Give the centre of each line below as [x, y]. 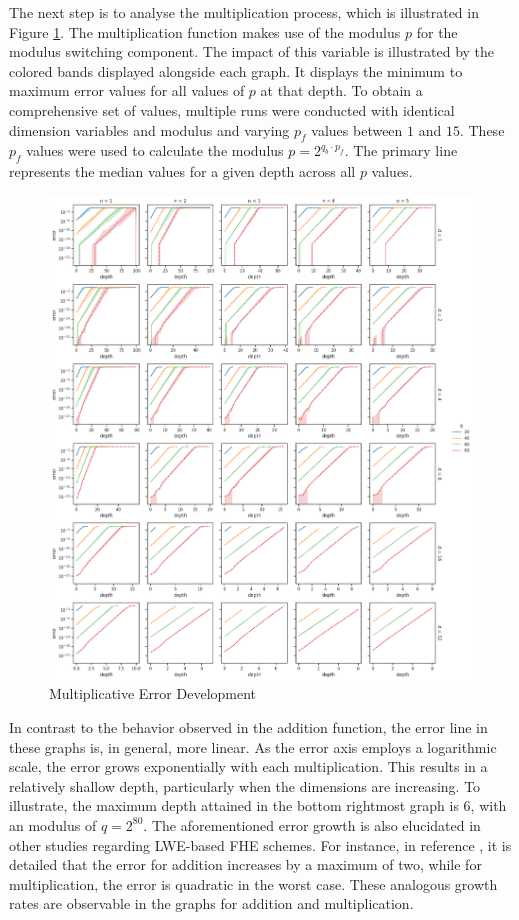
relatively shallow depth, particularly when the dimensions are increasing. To [245, 785]
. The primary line [401, 150]
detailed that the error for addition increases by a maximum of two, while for [245, 864]
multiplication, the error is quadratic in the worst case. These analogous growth [253, 883]
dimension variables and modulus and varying [149, 129]
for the [437, 31]
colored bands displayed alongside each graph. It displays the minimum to [236, 70]
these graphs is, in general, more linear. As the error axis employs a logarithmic [253, 746]
